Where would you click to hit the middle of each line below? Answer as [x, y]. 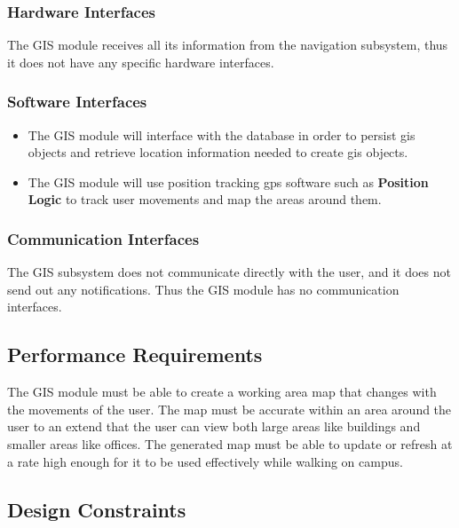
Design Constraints [97, 509]
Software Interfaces [77, 102]
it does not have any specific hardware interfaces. [141, 62]
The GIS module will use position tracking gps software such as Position [228, 181]
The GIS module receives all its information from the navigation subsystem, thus [228, 45]
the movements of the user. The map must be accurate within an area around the [229, 409]
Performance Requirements [135, 355]
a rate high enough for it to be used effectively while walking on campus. [205, 461]
